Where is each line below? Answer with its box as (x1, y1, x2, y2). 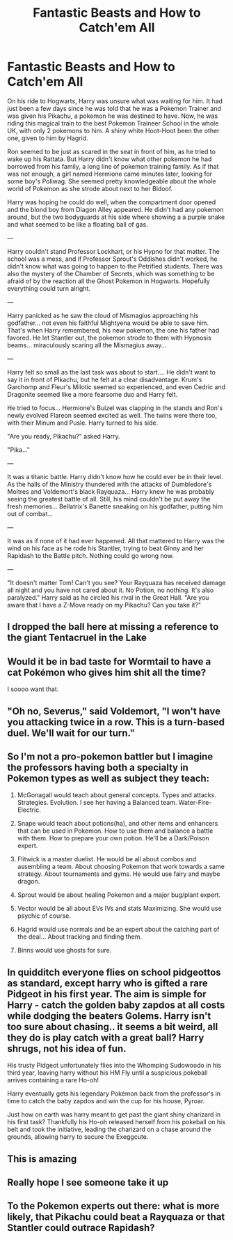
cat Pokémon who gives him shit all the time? (7, 666, 207, 678)
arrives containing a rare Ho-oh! (7, 1076, 99, 1084)
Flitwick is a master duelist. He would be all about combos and (17, 855, 197, 863)
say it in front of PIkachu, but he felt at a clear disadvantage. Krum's (7, 375, 202, 384)
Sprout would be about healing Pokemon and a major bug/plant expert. (17, 891, 221, 899)
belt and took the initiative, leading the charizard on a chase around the (7, 1125, 211, 1134)
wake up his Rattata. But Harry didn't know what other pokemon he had (7, 155, 212, 163)
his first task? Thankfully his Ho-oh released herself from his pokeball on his (7, 1118, 226, 1126)
